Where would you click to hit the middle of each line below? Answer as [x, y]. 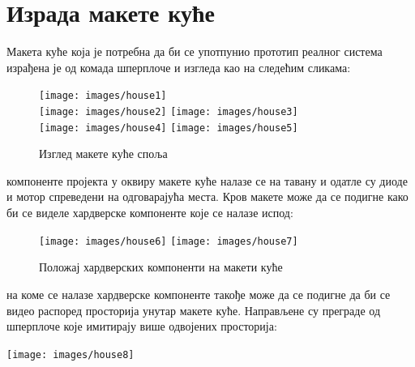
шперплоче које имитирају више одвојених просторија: [142, 326]
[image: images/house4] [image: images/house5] [169, 128]
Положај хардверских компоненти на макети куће [161, 267]
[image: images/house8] [71, 354]
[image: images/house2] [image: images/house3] [169, 111]
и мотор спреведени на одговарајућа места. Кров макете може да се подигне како [207, 196]
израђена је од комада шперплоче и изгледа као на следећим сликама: [179, 67]
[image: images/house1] [103, 96]
